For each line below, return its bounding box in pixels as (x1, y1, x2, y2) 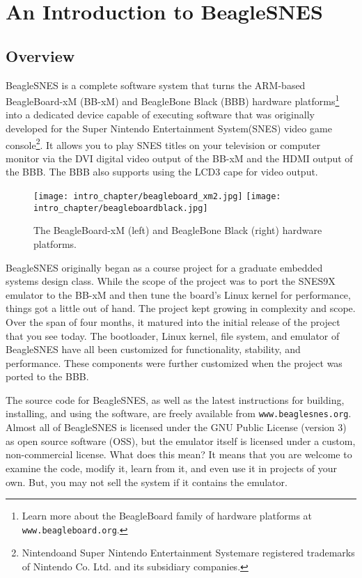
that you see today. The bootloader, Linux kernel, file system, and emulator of (6, 328, 340, 343)
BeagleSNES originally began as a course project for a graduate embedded (6, 260, 323, 274)
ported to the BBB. (6, 369, 89, 384)
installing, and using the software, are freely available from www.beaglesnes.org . (6, 406, 352, 421)
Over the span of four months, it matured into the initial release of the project (6, 314, 340, 329)
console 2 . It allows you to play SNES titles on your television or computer (6, 135, 321, 152)
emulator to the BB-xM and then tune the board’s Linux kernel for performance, (6, 287, 351, 302)
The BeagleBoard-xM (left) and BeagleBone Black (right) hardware (33, 223, 322, 237)
